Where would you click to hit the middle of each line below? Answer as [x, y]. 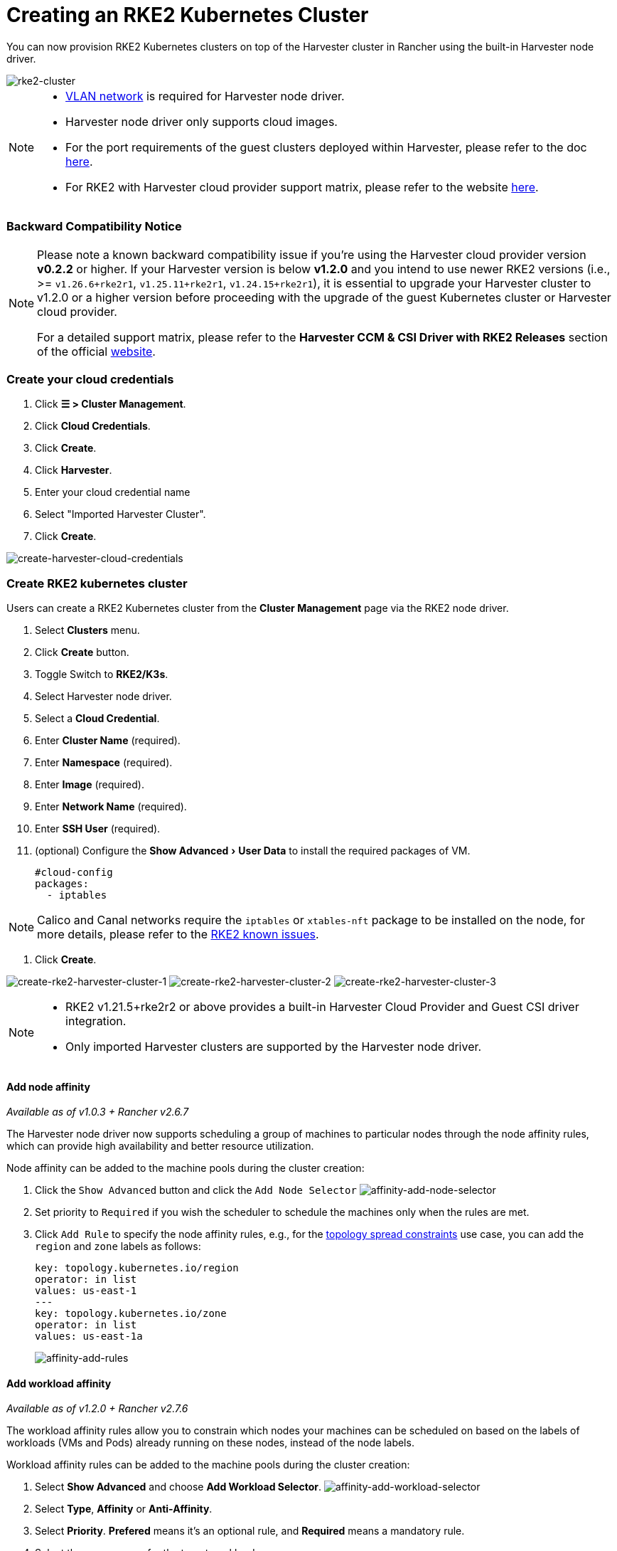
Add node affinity [48, 1086]
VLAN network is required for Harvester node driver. [205, 96]
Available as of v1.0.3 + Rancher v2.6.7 [98, 1112]
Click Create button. [82, 652]
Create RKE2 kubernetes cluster [97, 583]
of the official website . [96, 351]
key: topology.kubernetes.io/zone [131, 1314]
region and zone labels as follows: [118, 1246]
